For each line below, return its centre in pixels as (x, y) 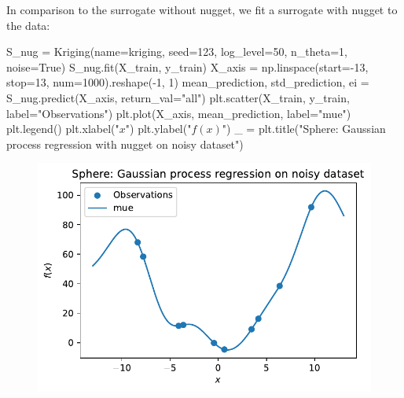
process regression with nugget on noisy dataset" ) (125, 144)
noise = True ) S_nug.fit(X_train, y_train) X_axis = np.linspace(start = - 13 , (187, 66)
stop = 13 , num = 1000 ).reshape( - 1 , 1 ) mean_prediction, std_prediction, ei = (188, 82)
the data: (28, 25)
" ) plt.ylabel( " (158, 129)
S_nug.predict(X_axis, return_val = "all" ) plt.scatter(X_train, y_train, (178, 97)
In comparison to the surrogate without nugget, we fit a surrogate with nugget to (202, 9)
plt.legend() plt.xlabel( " (63, 129)
